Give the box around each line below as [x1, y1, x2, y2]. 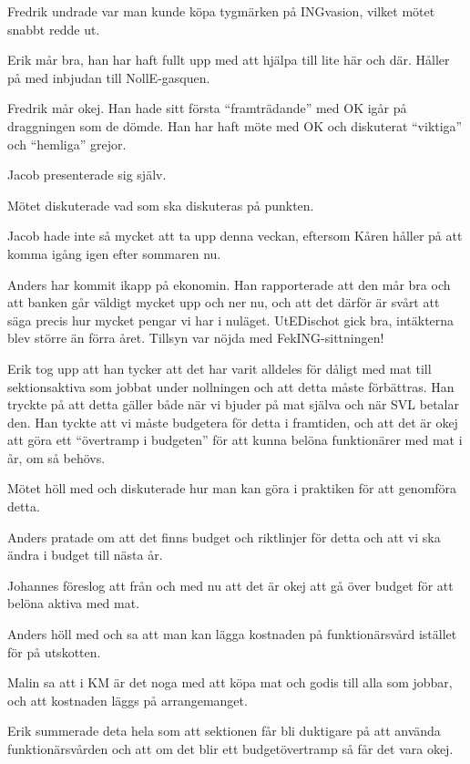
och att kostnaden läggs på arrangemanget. [7, 690, 248, 709]
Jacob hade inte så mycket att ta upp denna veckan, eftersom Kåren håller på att [7, 226, 463, 245]
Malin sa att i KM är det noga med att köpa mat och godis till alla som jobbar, [7, 673, 453, 692]
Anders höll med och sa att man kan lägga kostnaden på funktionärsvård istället [7, 625, 457, 644]
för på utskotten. [7, 642, 101, 661]
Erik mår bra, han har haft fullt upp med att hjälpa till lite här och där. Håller [7, 50, 450, 69]
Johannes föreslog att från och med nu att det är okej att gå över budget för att [7, 575, 454, 594]
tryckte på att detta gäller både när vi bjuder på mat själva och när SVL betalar [7, 395, 459, 414]
